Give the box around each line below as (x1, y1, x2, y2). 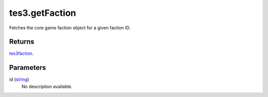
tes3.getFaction (9, 7, 76, 18)
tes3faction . (9, 50, 34, 56)
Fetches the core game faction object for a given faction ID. (9, 25, 131, 31)
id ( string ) (9, 77, 29, 83)
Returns (9, 38, 35, 46)
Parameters (9, 63, 46, 72)
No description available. (21, 83, 73, 89)
